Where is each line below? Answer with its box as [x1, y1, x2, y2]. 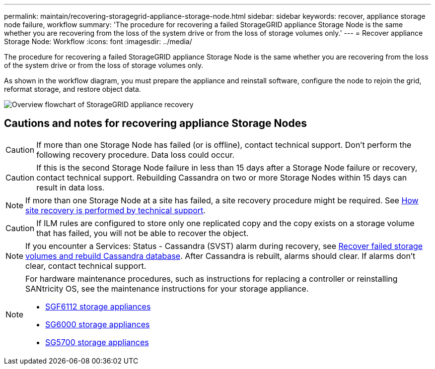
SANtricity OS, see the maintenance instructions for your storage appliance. [25, 283, 309, 294]
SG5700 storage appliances [45, 337, 149, 347]
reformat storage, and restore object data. [4, 85, 141, 93]
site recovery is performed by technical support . [25, 205, 206, 215]
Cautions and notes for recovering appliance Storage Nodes [4, 117, 307, 130]
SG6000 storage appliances [45, 319, 150, 329]
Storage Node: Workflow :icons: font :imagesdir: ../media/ [4, 37, 192, 46]
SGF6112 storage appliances [45, 301, 151, 311]
